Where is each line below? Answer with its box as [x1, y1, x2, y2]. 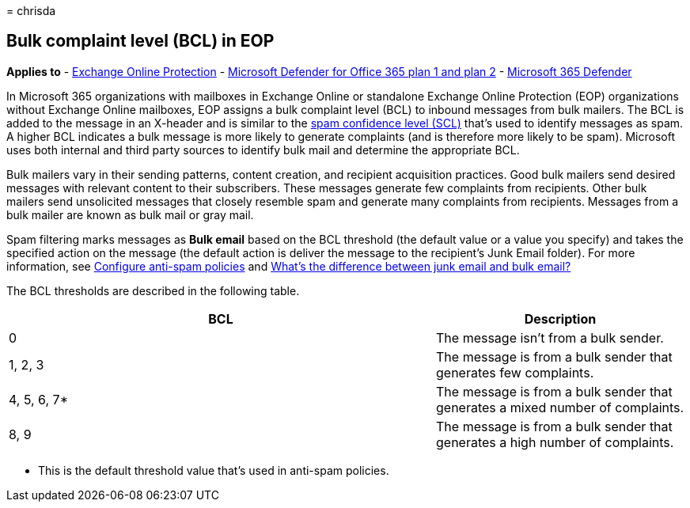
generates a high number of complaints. [436, 434, 674, 450]
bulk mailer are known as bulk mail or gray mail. [6, 207, 254, 222]
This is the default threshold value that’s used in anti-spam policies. [38, 463, 389, 477]
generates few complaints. [436, 364, 594, 381]
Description [524, 310, 597, 327]
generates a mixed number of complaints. [436, 399, 684, 415]
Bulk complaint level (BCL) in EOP [6, 31, 275, 51]
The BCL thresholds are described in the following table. [6, 283, 300, 298]
